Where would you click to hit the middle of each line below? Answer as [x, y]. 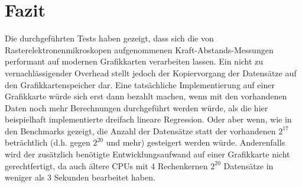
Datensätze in [249, 165]
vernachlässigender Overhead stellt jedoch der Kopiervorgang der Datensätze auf [151, 72]
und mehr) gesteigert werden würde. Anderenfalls [196, 142]
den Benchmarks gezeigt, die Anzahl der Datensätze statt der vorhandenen [140, 130]
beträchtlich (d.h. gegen [48, 142]
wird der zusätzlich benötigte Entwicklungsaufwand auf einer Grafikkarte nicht [147, 154]
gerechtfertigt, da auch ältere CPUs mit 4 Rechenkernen [106, 165]
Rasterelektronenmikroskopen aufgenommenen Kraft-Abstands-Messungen [139, 49]
